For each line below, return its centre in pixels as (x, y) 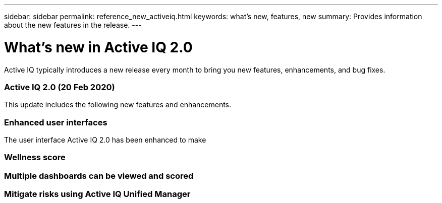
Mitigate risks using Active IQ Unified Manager (97, 194)
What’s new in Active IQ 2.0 (98, 47)
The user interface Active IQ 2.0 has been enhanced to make (105, 140)
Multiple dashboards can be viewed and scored (99, 176)
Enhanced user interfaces (56, 122)
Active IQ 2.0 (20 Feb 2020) (60, 87)
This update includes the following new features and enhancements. (118, 105)
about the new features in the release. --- (73, 25)
